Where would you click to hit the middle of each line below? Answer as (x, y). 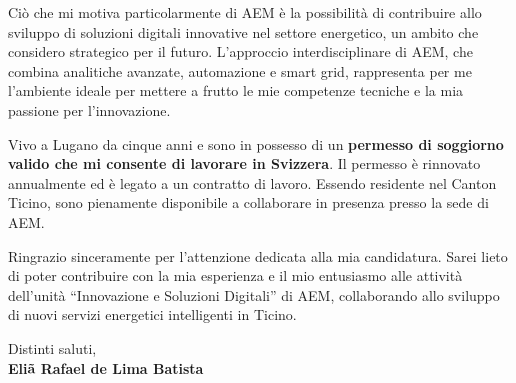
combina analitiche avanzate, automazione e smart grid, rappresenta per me (240, 70)
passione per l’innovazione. (89, 109)
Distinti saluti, (52, 347)
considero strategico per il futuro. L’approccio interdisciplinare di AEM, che (240, 51)
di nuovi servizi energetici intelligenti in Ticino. (152, 314)
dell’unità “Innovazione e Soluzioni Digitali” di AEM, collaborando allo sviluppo (254, 294)
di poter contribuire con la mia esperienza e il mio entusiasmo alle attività (235, 275)
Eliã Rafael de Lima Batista (106, 367)
